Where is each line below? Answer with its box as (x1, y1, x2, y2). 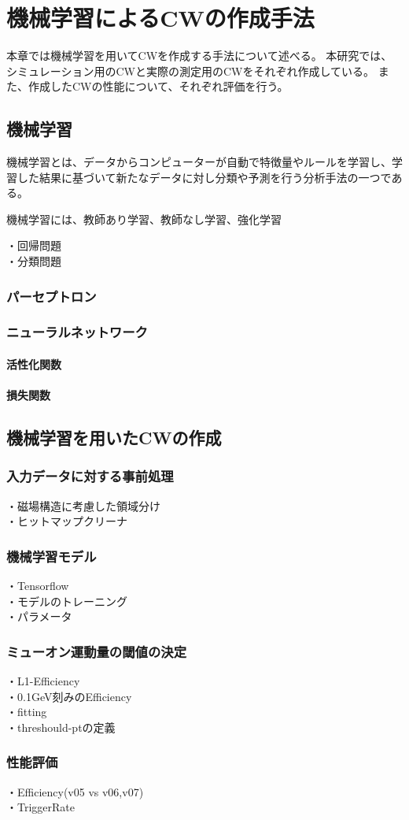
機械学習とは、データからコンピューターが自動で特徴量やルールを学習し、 (6, 154, 392, 170)
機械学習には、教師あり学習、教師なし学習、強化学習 (6, 210, 282, 227)
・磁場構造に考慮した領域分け (6, 497, 160, 514)
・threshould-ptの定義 (6, 718, 116, 735)
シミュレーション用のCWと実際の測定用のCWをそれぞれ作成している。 (6, 62, 375, 79)
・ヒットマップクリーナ (6, 513, 127, 529)
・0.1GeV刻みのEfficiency (6, 688, 132, 704)
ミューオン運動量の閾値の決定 (6, 641, 187, 661)
